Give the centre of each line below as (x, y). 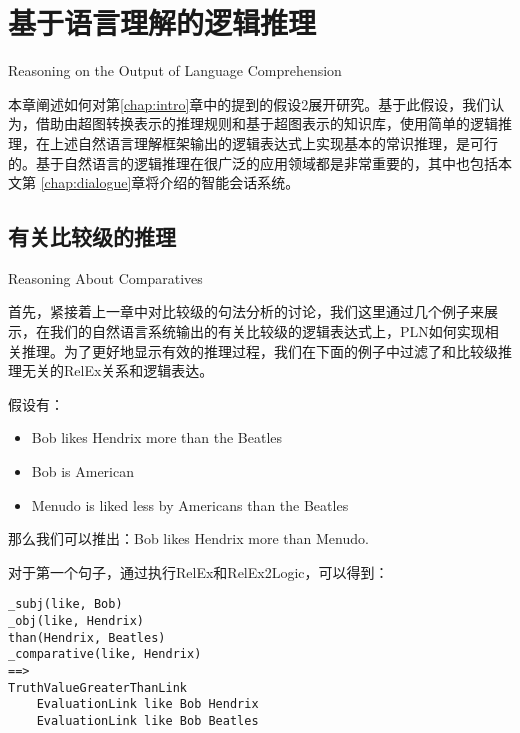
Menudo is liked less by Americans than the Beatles (190, 504)
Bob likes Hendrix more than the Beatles (157, 437)
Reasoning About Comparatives (105, 277)
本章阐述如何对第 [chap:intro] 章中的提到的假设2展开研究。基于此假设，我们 (249, 103)
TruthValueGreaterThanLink (97, 687)
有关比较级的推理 (92, 236)
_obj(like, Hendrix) (76, 621)
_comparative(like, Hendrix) (105, 654)
